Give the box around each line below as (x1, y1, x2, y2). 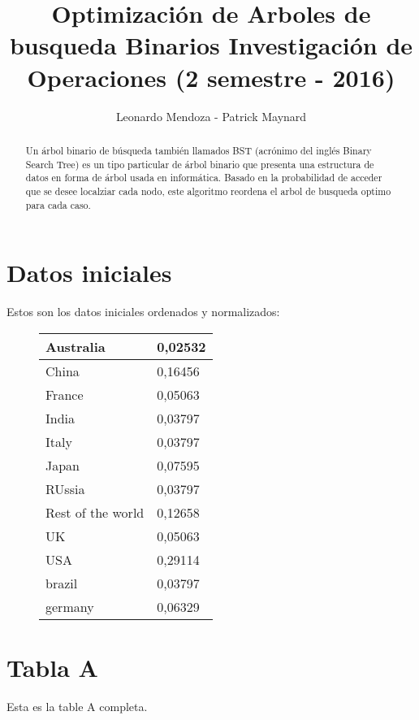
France (45, 384, 84, 404)
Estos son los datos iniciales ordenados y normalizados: (6, 303, 280, 320)
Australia (45, 336, 106, 356)
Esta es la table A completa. (6, 697, 148, 714)
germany (45, 596, 94, 616)
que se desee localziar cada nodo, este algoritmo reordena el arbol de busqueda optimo (25, 184, 391, 197)
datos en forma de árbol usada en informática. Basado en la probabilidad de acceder (25, 171, 382, 184)
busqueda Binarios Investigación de (9, 28, 413, 62)
